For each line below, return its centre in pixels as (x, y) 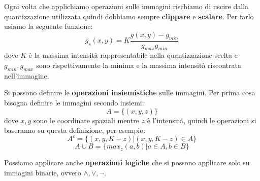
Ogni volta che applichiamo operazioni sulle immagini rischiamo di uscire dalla (126, 6)
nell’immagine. (27, 75)
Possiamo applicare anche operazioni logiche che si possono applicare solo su (127, 162)
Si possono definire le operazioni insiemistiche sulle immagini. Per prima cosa (130, 93)
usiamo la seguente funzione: (48, 26)
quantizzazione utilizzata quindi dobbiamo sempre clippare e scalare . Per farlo (129, 16)
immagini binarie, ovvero (43, 172)
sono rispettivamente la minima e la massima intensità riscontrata (139, 65)
